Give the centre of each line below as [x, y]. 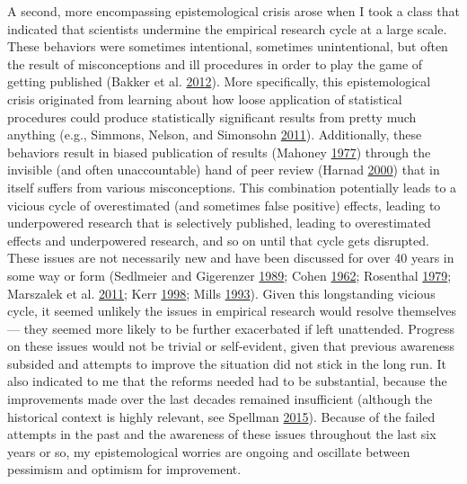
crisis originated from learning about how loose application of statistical [205, 99]
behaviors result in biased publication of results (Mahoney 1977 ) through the [219, 152]
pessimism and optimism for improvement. [124, 469]
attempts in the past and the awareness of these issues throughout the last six [222, 434]
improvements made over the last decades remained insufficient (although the [220, 399]
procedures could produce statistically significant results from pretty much [212, 117]
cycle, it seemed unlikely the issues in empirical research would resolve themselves [232, 311]
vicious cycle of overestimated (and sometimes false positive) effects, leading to [224, 205]
